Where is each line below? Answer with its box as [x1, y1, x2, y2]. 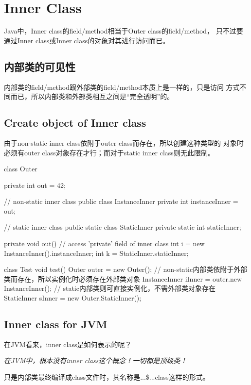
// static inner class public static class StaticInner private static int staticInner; [4, 222, 241, 232]
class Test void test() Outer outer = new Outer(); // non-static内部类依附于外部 [4, 264, 248, 274]
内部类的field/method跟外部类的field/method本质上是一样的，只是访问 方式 [4, 82, 240, 92]
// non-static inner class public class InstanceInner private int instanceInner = [4, 196, 238, 206]
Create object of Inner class [4, 115, 146, 130]
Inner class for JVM [4, 317, 108, 332]
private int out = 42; [4, 180, 66, 190]
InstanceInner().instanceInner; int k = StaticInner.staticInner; [4, 248, 189, 258]
